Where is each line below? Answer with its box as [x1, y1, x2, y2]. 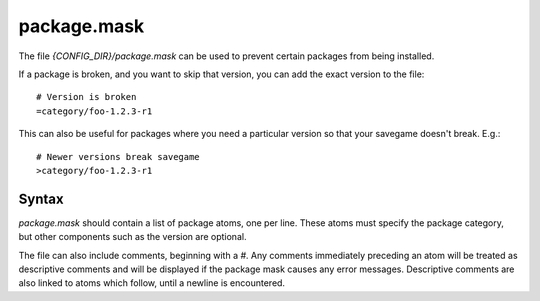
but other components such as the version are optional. [18, 231, 247, 243]
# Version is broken [36, 91, 137, 103]
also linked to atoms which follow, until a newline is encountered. [18, 277, 285, 289]
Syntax [18, 190, 64, 207]
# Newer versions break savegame [36, 151, 200, 162]
